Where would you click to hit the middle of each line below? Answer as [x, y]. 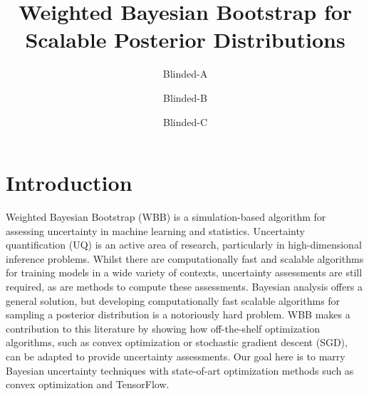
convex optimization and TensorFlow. [88, 384]
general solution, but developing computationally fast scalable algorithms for [173, 300]
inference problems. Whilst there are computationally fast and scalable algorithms [185, 258]
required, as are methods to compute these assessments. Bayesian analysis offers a [184, 286]
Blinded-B [185, 97]
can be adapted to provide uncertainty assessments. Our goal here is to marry [176, 356]
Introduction [69, 183]
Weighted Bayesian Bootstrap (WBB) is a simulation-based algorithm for [166, 217]
